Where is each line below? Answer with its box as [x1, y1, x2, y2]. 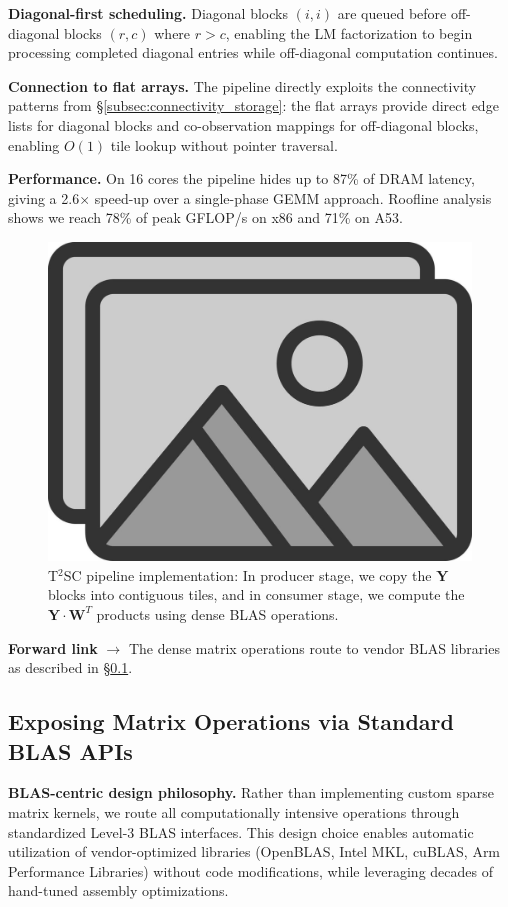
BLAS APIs [8, 735, 133, 766]
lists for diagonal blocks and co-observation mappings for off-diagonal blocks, [8, 114, 479, 135]
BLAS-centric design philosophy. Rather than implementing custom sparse [8, 782, 494, 803]
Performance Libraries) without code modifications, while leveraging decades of [8, 860, 493, 881]
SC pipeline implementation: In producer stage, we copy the [63, 564, 432, 585]
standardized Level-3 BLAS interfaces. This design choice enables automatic [8, 821, 474, 842]
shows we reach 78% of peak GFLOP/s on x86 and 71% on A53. [8, 207, 403, 228]
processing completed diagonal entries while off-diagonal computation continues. [8, 42, 498, 63]
